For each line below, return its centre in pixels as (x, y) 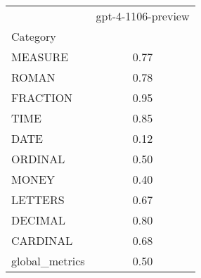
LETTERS (38, 200)
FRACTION (42, 97)
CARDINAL (42, 240)
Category (34, 36)
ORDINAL (38, 159)
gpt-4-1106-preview (143, 16)
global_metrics (48, 261)
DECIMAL (39, 220)
